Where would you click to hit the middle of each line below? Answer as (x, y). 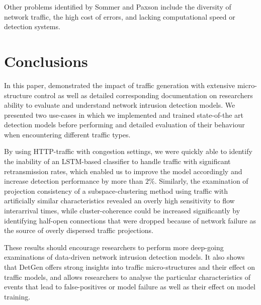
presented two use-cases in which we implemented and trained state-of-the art (124, 115)
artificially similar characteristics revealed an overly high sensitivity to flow (119, 201)
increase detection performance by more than (74, 181)
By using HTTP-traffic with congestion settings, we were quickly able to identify (128, 151)
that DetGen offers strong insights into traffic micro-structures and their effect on (130, 267)
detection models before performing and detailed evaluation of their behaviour (124, 125)
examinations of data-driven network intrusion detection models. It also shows (124, 257)
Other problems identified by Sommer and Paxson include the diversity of (118, 7)
